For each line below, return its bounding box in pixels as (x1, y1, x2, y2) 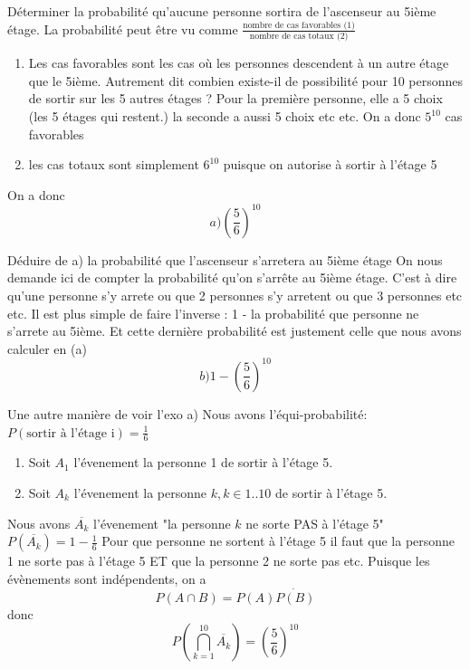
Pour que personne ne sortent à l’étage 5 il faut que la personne (101, 531, 456, 550)
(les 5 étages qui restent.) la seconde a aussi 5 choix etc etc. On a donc (28, 107, 421, 125)
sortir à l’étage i (26, 426, 115, 440)
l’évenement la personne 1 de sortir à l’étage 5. (73, 453, 333, 472)
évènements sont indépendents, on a (7, 569, 206, 588)
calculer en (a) (7, 339, 87, 358)
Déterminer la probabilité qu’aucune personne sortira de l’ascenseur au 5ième (7, 2, 436, 20)
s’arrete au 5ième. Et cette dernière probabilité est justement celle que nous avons (7, 321, 462, 340)
